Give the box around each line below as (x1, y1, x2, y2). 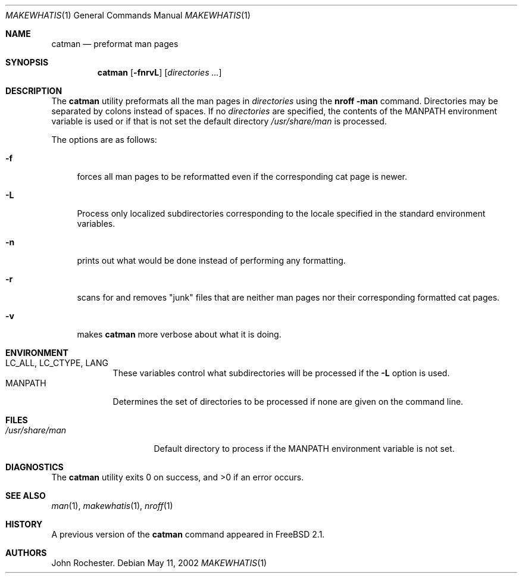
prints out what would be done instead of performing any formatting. (77, 255, 346, 265)
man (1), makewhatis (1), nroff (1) (51, 501, 173, 511)
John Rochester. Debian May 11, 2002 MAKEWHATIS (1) (51, 558, 267, 568)
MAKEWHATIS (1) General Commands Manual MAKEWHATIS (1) (5, 10, 251, 20)
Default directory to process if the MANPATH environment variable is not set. (154, 443, 455, 454)
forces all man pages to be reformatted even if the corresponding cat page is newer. (77, 171, 408, 182)
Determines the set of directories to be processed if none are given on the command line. (112, 396, 464, 407)
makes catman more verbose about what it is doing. (77, 329, 282, 339)
